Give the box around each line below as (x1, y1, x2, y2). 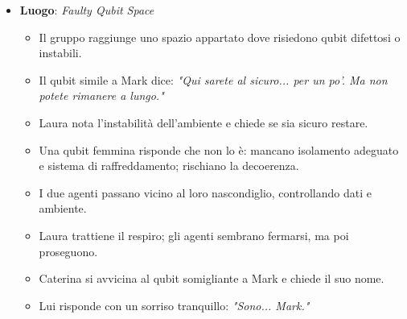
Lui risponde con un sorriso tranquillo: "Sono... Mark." (39, 296, 310, 313)
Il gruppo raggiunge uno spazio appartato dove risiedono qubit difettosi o (39, 28, 401, 45)
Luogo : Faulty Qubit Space (19, 2, 154, 18)
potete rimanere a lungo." (39, 87, 164, 104)
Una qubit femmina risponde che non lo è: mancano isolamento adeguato (39, 141, 399, 158)
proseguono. (39, 242, 98, 259)
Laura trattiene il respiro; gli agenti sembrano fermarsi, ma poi (39, 226, 349, 243)
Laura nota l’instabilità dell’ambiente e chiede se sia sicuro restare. (39, 114, 368, 130)
